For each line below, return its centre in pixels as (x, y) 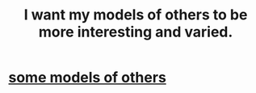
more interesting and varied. (136, 32)
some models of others (88, 78)
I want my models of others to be (136, 15)
